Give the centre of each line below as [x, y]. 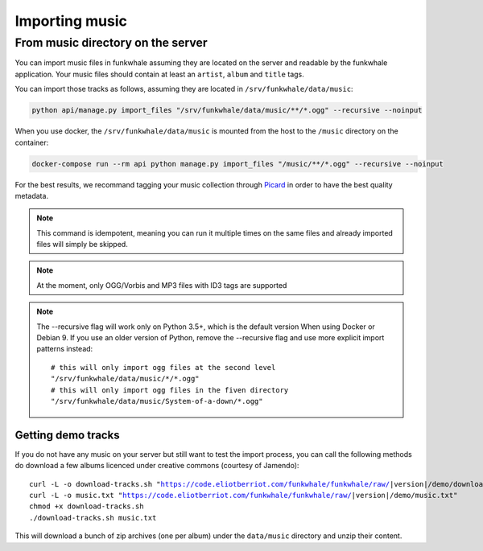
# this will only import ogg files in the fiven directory [170, 390]
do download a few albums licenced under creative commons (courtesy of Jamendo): [157, 466]
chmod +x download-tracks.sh [87, 506]
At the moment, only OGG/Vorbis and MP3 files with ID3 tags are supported [162, 285]
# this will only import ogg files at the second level [163, 367]
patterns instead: [65, 349]
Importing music [71, 21]
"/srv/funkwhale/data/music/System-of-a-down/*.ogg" [157, 401]
